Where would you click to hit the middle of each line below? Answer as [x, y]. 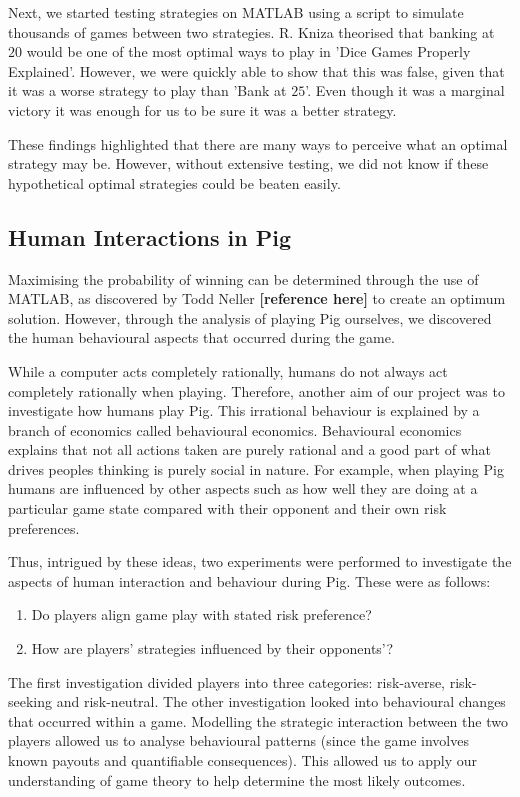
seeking [30, 701]
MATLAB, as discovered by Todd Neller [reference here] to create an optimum [257, 298]
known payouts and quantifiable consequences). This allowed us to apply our [243, 760]
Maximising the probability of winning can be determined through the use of [243, 278]
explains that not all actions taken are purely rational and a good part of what [249, 449]
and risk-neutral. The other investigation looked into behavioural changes [281, 701]
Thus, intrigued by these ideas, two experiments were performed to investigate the [260, 561]
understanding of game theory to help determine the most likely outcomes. [237, 779]
